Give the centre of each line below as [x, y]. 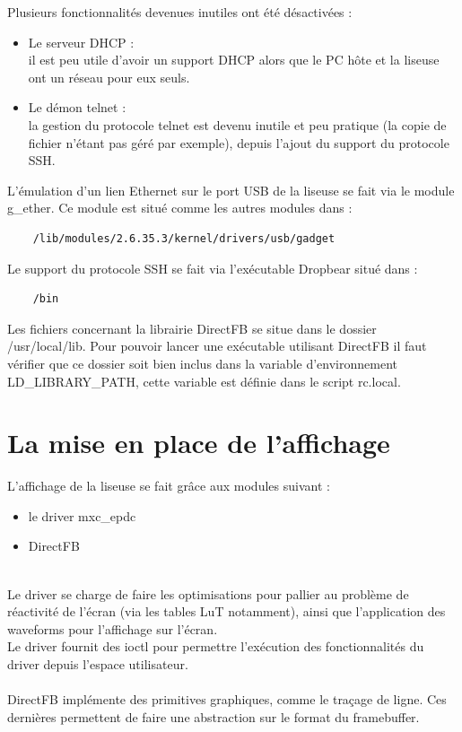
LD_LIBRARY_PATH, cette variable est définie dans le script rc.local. [204, 381]
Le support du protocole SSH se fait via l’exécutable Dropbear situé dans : [213, 268]
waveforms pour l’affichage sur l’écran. [113, 628]
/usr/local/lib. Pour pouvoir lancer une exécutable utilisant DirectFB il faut [217, 346]
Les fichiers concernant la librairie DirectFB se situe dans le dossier [192, 328]
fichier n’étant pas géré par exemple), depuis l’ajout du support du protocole [239, 142]
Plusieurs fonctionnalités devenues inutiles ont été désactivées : [180, 12]
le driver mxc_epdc [82, 515]
